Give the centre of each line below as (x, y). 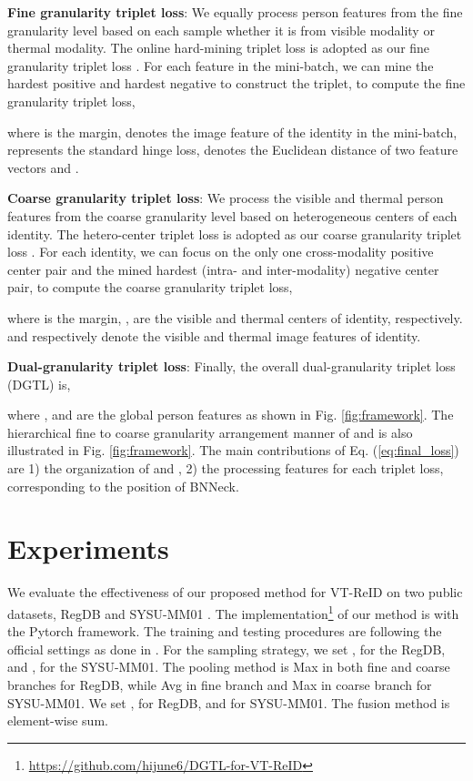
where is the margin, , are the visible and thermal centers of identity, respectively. (235, 317)
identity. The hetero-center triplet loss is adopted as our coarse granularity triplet (235, 233)
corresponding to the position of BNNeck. (123, 486)
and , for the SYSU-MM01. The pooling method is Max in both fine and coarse (229, 667)
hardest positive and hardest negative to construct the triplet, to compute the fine (236, 83)
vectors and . (43, 167)
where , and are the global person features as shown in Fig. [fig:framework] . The (231, 415)
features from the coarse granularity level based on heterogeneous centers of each (232, 215)
